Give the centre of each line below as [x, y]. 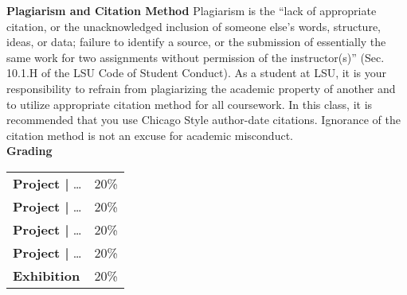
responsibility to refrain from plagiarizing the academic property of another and [201, 88]
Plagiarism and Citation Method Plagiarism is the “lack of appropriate [192, 10]
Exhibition [47, 275]
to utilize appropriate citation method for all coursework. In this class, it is [190, 104]
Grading [29, 151]
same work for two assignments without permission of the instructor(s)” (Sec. [196, 57]
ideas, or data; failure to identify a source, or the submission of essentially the [196, 42]
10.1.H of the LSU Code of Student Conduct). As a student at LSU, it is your [197, 73]
